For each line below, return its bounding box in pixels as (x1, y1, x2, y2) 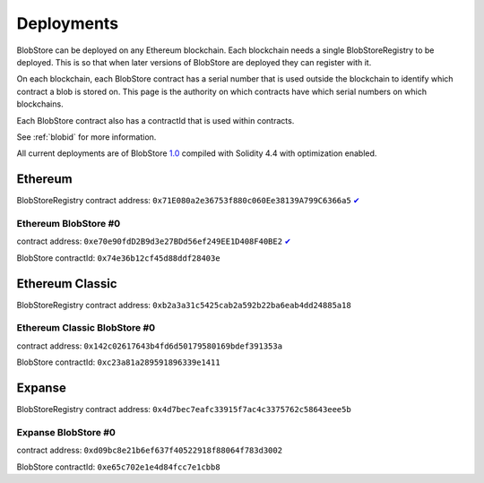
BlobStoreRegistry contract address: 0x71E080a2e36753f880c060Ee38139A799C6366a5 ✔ (16, 195, 360, 206)
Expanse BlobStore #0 (16, 426, 117, 438)
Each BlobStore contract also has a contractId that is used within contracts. (16, 115, 295, 125)
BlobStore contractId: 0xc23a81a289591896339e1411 (16, 357, 220, 367)
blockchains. (16, 99, 64, 109)
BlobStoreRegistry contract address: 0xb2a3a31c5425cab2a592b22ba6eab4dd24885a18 (16, 299, 351, 310)
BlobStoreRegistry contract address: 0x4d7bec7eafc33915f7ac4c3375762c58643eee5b (16, 404, 351, 415)
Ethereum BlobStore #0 (16, 217, 121, 229)
